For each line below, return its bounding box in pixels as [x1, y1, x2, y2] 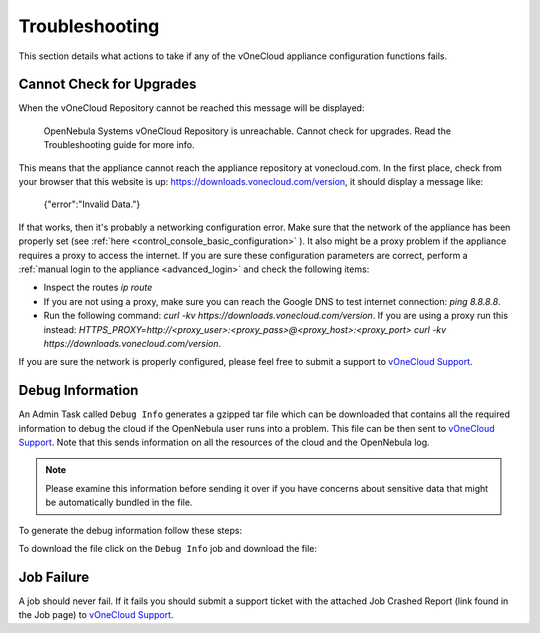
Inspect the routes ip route [43, 281, 153, 294]
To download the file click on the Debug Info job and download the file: [18, 542, 318, 554]
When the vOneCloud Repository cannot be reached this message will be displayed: [18, 102, 365, 114]
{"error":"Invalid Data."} [43, 198, 141, 210]
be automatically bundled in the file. [45, 496, 193, 509]
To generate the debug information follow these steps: [18, 524, 243, 536]
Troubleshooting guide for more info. [43, 139, 195, 151]
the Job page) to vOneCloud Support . [18, 609, 174, 621]
